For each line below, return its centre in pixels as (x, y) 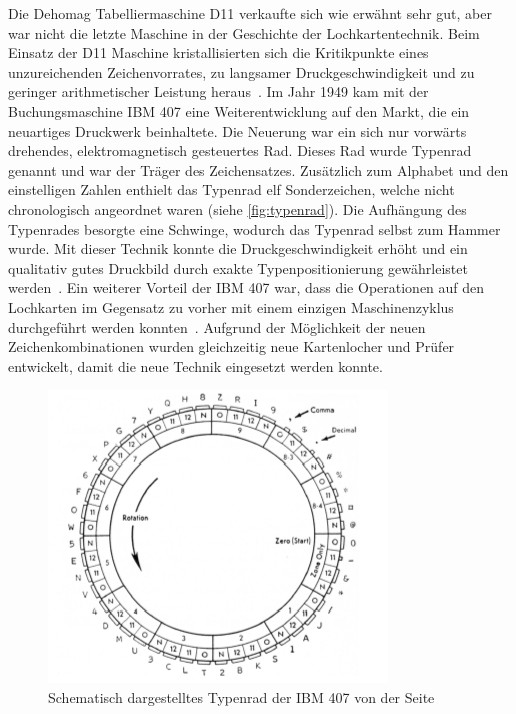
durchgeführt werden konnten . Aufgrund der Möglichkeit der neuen (217, 326)
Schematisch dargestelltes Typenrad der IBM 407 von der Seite (241, 696)
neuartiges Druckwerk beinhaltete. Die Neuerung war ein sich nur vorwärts (237, 130)
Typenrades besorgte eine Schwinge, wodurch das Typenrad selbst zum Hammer (254, 228)
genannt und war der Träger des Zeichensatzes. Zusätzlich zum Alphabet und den (258, 169)
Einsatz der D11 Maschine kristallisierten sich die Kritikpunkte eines (218, 52)
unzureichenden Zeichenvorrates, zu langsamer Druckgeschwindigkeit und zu (241, 71)
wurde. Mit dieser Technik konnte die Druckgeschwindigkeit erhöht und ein (238, 248)
